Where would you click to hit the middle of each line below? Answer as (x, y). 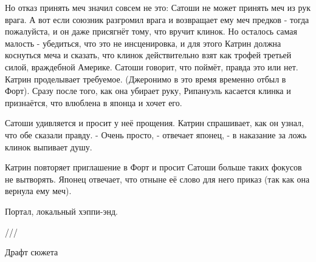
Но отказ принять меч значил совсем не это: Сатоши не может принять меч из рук (158, 7)
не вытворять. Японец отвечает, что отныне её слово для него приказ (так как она (157, 179)
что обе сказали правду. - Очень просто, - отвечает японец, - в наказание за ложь (156, 134)
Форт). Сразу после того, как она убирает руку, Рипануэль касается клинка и (148, 91)
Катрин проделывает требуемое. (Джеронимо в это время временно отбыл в (146, 79)
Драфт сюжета (32, 252)
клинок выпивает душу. (49, 146)
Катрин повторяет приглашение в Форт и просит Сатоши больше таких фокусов (153, 167)
